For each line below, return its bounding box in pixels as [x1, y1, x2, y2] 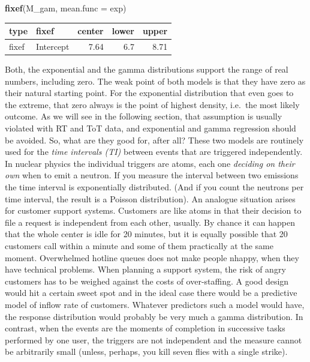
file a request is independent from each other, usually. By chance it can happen [5, 216, 295, 228]
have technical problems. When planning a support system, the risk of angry [5, 263, 286, 276]
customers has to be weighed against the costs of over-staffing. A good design [5, 274, 289, 287]
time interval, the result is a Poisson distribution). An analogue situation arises [5, 192, 296, 205]
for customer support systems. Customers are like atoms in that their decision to [5, 204, 302, 217]
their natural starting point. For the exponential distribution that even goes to [5, 86, 294, 99]
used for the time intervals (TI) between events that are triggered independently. [5, 145, 303, 158]
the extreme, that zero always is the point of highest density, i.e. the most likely [5, 98, 300, 110]
